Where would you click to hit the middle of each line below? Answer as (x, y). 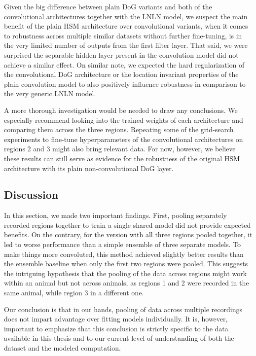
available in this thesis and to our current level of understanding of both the (119, 338)
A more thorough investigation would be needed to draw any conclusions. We (121, 110)
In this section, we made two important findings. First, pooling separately (115, 215)
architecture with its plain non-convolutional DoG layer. (89, 168)
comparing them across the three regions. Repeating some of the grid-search (119, 129)
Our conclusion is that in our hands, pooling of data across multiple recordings (123, 309)
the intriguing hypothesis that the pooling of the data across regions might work (126, 273)
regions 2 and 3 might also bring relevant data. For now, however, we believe (120, 149)
